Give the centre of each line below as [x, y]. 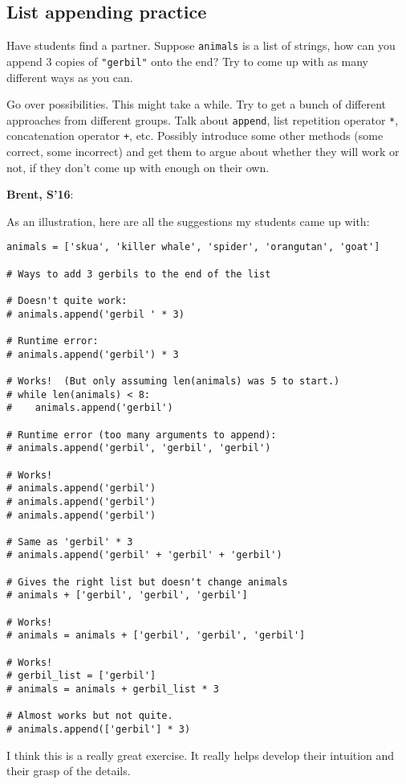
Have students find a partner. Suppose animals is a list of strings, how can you [201, 45]
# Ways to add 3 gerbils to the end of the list [139, 274]
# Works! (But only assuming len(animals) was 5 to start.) [173, 381]
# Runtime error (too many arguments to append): [142, 435]
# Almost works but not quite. [90, 716]
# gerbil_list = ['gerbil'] [81, 676]
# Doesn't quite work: [67, 301]
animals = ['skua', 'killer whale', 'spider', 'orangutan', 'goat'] [193, 247]
